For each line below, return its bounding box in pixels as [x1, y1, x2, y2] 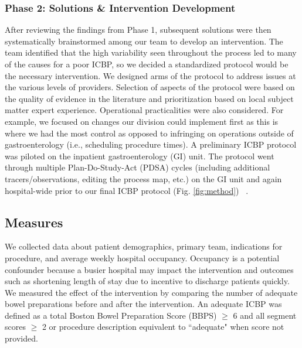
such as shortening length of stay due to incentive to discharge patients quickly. [5, 275, 290, 287]
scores [5, 320, 26, 333]
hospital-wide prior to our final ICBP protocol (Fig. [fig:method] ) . [5, 184, 249, 196]
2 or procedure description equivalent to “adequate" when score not [42, 320, 284, 333]
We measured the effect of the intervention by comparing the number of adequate [5, 286, 298, 298]
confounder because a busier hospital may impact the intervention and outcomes [5, 263, 294, 275]
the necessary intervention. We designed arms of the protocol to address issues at [5, 69, 296, 81]
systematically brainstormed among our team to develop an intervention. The [5, 35, 283, 47]
